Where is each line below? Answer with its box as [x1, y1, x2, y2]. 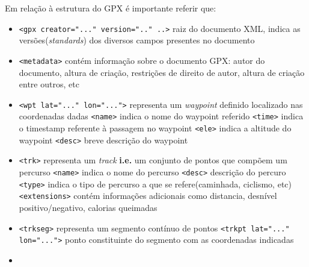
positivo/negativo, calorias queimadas [19, 201, 158, 213]
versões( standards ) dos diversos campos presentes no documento [19, 34, 255, 46]
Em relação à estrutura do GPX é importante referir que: [5, 2, 216, 14]
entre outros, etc [19, 78, 79, 90]
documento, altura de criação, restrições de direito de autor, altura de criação [19, 66, 305, 78]
